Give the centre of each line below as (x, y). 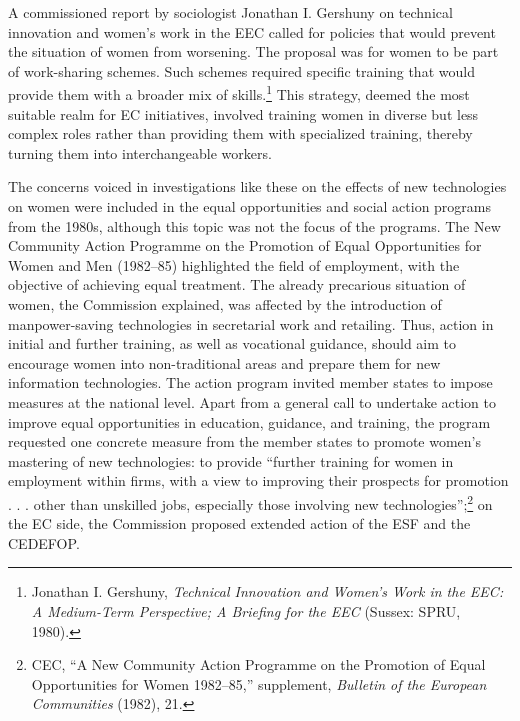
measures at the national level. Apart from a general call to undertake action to (252, 401)
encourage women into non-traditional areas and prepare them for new (224, 362)
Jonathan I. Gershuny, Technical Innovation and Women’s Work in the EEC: (267, 591)
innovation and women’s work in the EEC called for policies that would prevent (252, 31)
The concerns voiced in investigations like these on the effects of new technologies (257, 186)
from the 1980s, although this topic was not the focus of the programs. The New (254, 225)
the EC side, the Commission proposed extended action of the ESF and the (239, 523)
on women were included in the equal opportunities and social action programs (250, 206)
